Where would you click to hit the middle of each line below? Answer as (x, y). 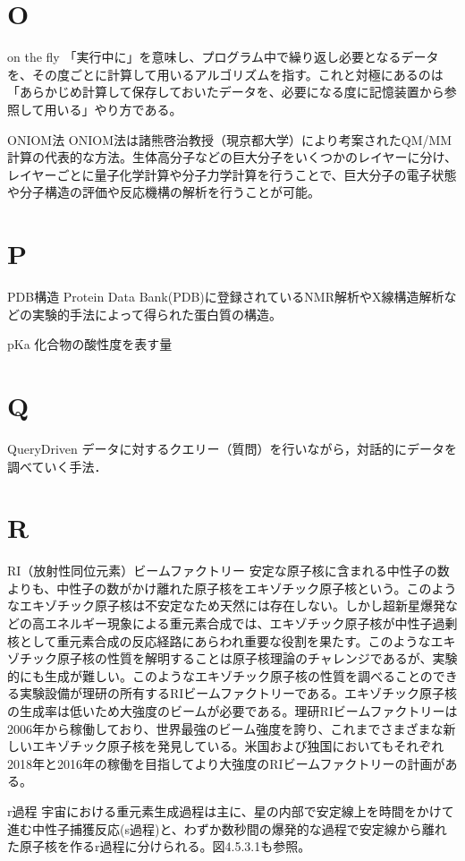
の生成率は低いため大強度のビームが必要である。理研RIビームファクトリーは (232, 710)
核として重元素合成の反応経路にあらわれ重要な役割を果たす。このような (219, 640)
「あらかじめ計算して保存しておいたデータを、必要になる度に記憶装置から (226, 92)
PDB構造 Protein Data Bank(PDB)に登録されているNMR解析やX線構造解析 (226, 296)
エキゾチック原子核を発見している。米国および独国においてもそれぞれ (238, 746)
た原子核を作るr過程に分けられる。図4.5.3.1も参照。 (159, 846)
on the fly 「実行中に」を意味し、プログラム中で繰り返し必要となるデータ (223, 57)
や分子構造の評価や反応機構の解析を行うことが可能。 (164, 192)
